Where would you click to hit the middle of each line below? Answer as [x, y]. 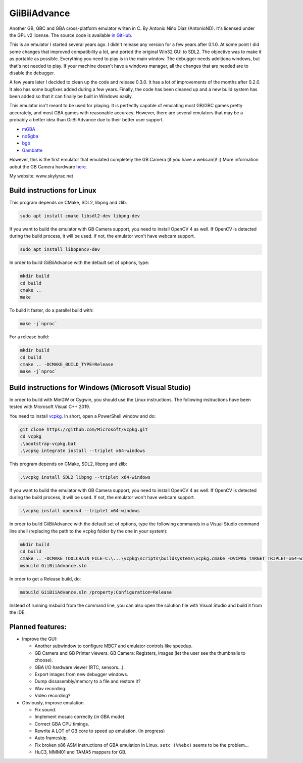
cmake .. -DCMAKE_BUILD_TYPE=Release [67, 365]
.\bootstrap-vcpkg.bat [48, 443]
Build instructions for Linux [53, 190]
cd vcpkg [31, 437]
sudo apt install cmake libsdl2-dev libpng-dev [80, 216]
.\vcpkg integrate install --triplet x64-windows [83, 451]
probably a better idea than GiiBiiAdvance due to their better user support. [87, 120]
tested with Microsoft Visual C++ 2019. [50, 407]
